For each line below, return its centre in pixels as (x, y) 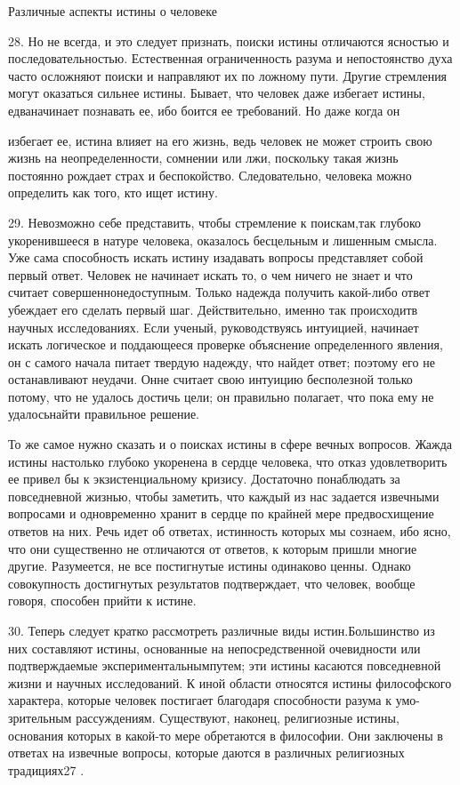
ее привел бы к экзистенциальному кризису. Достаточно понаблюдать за (204, 479)
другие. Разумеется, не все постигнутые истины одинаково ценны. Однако (210, 566)
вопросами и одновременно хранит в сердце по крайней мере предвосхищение (221, 513)
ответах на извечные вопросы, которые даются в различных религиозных (206, 753)
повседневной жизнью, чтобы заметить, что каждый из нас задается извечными (224, 496)
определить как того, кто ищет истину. (113, 192)
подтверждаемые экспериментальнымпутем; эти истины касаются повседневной (225, 665)
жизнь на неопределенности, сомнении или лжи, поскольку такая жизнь (203, 158)
